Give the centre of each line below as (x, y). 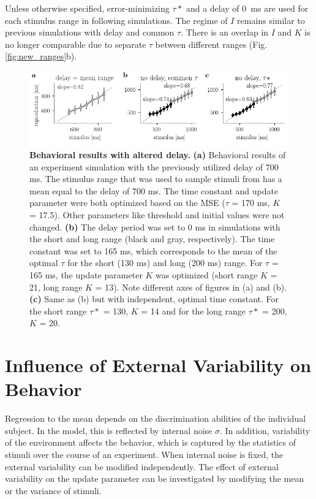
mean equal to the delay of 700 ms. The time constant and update (154, 190)
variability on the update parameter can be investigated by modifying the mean (155, 478)
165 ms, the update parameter (86, 275)
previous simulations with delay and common (90, 32)
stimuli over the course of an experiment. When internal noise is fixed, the (144, 455)
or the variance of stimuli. (53, 490)
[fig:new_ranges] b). (41, 56)
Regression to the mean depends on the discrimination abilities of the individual (156, 418)
